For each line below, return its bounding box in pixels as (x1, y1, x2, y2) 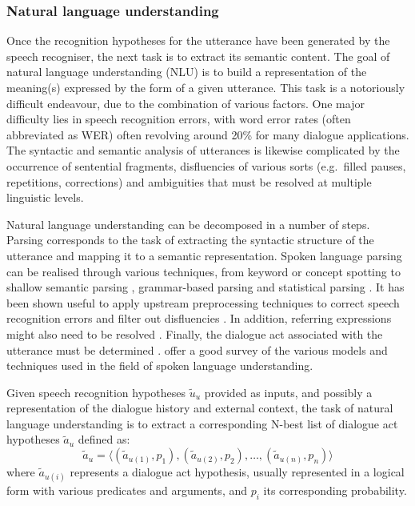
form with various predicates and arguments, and (6, 482, 248, 499)
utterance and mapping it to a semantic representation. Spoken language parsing (6, 247, 402, 263)
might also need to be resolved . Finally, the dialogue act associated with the (6, 325, 383, 342)
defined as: (78, 431, 130, 448)
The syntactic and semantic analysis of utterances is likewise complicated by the (6, 142, 400, 159)
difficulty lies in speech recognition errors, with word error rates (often (6, 110, 351, 127)
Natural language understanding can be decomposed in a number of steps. (6, 215, 370, 232)
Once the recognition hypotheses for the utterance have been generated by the (6, 32, 390, 49)
